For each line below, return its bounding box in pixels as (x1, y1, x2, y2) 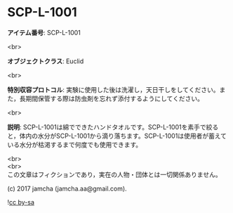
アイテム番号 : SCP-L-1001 (7, 28, 81, 37)
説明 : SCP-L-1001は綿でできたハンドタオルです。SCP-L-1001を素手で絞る (7, 122, 219, 131)
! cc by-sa (7, 198, 35, 206)
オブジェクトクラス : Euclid (7, 57, 84, 65)
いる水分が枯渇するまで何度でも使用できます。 (7, 140, 142, 148)
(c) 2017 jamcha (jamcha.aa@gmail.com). (7, 184, 128, 193)
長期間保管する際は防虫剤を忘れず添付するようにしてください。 (19, 94, 204, 103)
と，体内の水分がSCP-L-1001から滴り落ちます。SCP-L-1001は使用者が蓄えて (7, 131, 227, 140)
